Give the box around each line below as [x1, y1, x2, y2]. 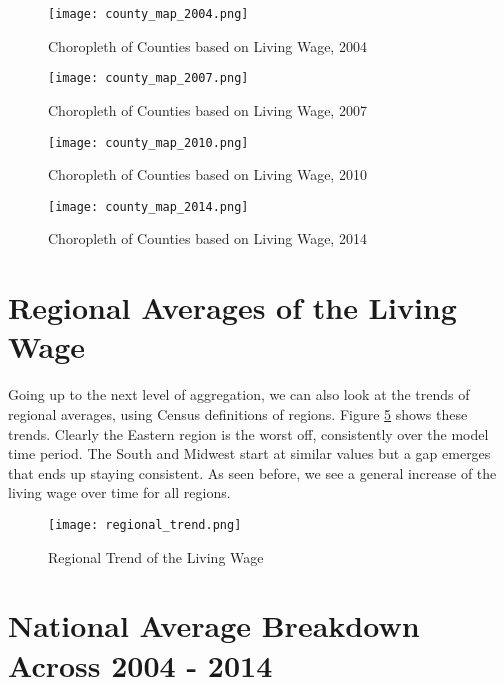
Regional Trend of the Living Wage [48, 546, 264, 567]
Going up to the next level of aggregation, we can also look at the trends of [8, 384, 470, 405]
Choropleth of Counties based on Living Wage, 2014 [48, 228, 367, 249]
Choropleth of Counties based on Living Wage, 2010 [48, 164, 367, 185]
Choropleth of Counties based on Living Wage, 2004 [48, 35, 367, 56]
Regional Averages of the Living [8, 287, 457, 328]
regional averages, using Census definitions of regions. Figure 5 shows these [8, 403, 468, 424]
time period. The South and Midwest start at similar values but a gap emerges [8, 443, 491, 464]
